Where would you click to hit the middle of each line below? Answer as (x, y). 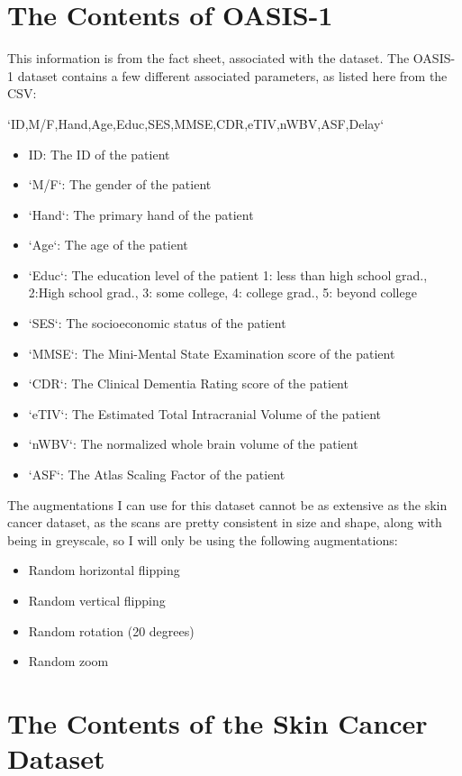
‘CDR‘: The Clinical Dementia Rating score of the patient (188, 383)
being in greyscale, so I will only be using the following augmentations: (203, 539)
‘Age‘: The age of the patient (108, 245)
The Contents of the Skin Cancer (217, 722)
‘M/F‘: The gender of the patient (120, 184)
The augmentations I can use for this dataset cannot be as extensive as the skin (227, 504)
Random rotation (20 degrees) (111, 630)
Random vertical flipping (97, 600)
